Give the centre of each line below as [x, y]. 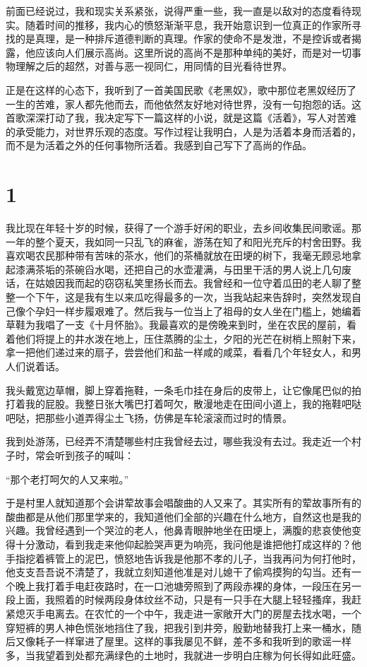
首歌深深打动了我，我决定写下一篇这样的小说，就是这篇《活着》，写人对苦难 [181, 118]
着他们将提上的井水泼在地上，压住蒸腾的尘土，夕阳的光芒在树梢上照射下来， [183, 338]
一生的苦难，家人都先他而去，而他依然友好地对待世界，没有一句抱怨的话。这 [183, 104]
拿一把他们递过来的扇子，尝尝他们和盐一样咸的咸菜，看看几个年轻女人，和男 [183, 352]
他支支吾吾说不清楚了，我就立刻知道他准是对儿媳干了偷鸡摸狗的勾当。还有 [179, 572]
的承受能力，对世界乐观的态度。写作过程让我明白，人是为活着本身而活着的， [183, 131]
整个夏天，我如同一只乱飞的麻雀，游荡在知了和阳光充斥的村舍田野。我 [198, 241]
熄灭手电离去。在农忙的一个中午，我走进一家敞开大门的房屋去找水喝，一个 [188, 613]
